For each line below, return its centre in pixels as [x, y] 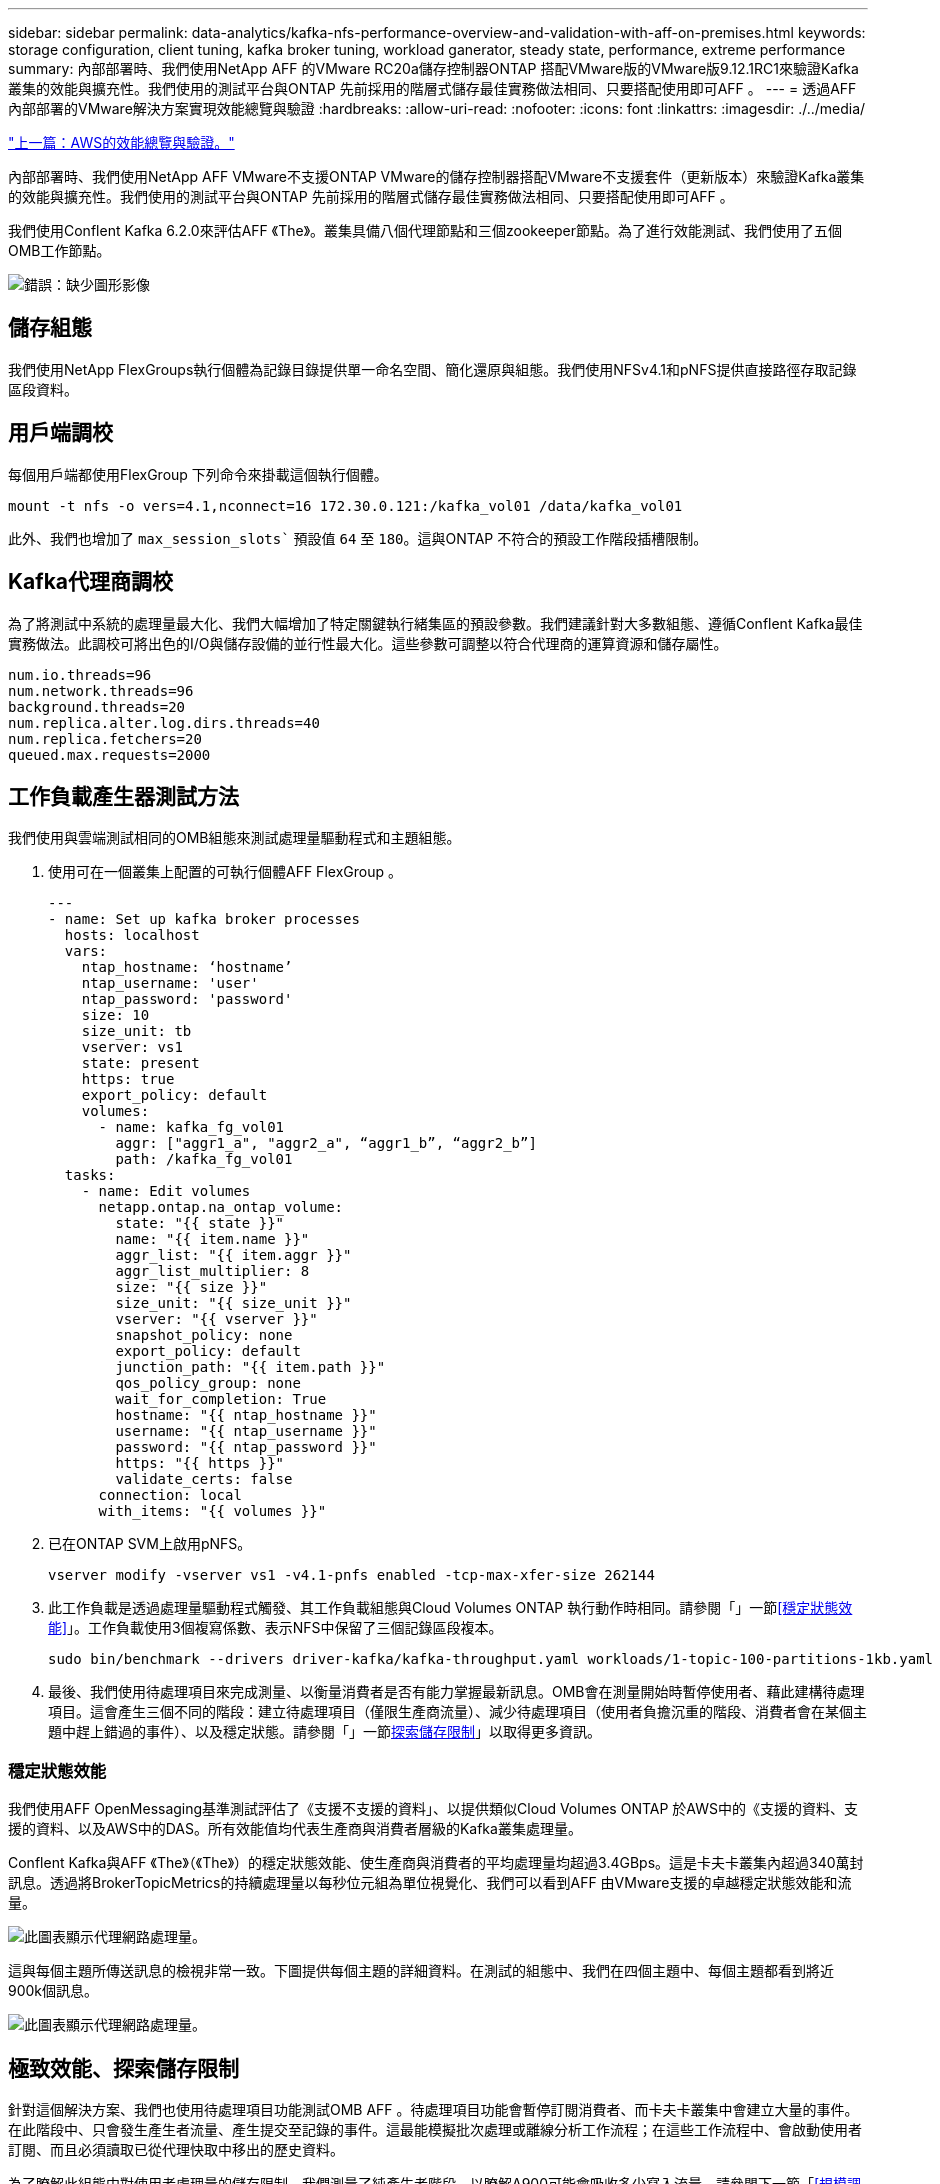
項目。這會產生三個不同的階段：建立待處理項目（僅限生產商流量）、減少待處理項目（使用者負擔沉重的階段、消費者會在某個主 [457, 1712]
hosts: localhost [132, 935]
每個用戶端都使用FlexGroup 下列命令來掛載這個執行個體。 [198, 474]
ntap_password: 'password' [187, 999]
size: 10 [115, 1015]
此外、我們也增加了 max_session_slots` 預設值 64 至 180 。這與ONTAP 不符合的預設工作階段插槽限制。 [358, 538]
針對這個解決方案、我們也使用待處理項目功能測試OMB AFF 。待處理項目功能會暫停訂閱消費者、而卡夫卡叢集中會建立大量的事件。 [433, 2109]
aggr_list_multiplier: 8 [212, 1271]
